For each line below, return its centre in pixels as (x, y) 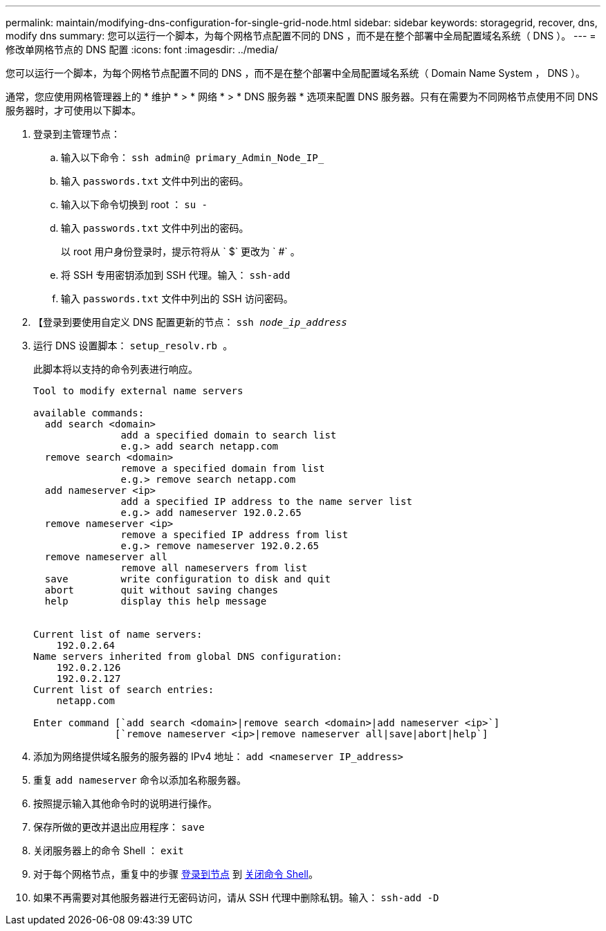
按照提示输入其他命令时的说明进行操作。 (125, 803)
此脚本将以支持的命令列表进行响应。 (116, 369)
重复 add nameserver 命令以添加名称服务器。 (140, 780)
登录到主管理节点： (77, 134)
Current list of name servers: (118, 634)
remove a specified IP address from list (235, 535)
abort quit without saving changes (162, 590)
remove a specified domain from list (223, 468)
